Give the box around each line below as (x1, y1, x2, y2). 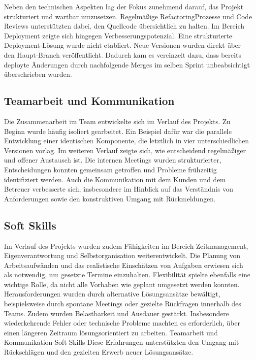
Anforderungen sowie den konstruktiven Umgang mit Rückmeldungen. (4, 193, 216, 203)
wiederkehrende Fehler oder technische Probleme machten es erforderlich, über (4, 318, 240, 328)
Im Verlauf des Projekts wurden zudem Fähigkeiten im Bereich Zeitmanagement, (4, 240, 248, 251)
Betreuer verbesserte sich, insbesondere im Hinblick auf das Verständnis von (4, 184, 233, 194)
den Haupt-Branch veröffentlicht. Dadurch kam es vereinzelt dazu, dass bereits (4, 49, 241, 60)
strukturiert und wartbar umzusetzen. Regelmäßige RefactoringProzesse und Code (4, 11, 252, 21)
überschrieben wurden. (4, 69, 72, 79)
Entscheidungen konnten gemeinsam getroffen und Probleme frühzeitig (4, 164, 217, 174)
